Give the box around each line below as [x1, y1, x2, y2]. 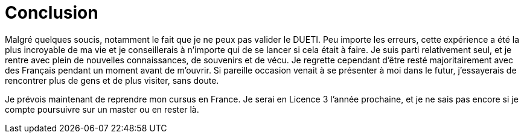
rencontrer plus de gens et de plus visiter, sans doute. [5, 75, 219, 86]
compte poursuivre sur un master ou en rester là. [5, 104, 199, 114]
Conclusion [5, 2, 98, 23]
